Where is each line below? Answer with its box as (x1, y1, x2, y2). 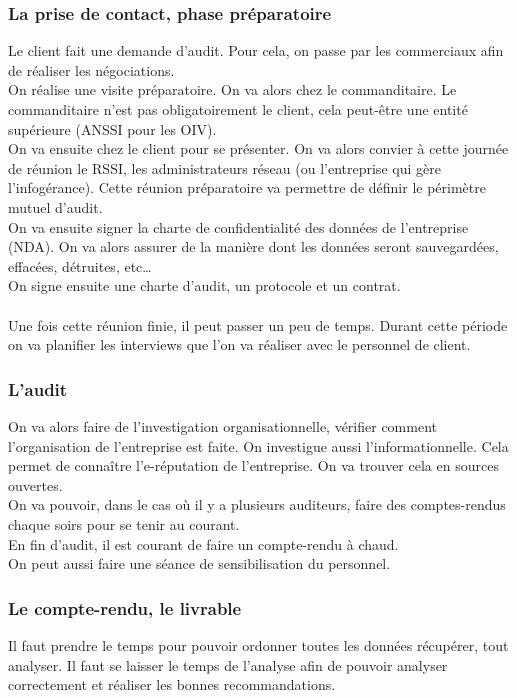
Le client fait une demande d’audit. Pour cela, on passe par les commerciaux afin (8, 40, 504, 61)
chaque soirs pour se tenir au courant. (8, 513, 240, 534)
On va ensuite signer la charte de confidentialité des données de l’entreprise (8, 216, 469, 237)
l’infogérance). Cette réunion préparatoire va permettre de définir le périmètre (8, 177, 486, 198)
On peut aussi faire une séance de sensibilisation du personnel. (8, 553, 391, 574)
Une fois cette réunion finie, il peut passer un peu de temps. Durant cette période (8, 314, 508, 335)
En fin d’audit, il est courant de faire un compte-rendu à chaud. (8, 533, 399, 554)
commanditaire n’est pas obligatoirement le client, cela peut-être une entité (8, 99, 468, 119)
